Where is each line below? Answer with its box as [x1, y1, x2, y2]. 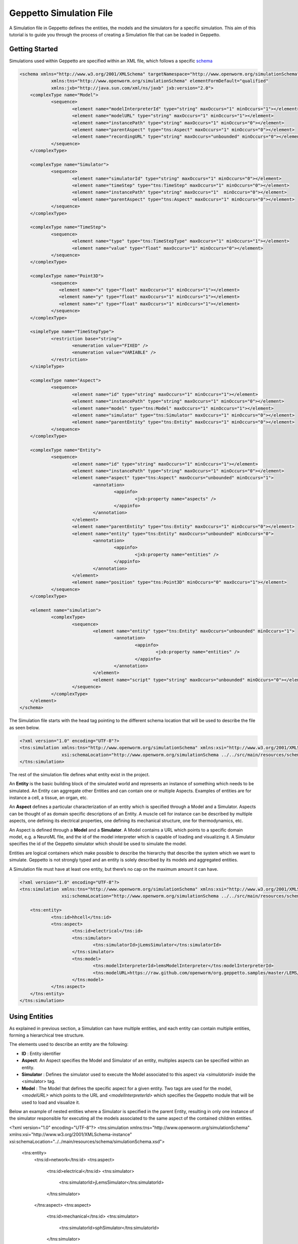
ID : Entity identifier [21, 1050, 61, 1056]
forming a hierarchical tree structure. [9, 1033, 84, 1038]
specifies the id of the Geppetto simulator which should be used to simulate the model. [9, 841, 187, 847]
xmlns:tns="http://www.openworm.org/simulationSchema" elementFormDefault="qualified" [51, 78, 269, 84]
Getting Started [9, 45, 58, 53]
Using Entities [9, 1012, 54, 1021]
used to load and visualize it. [21, 1099, 80, 1105]
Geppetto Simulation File [9, 7, 113, 18]
